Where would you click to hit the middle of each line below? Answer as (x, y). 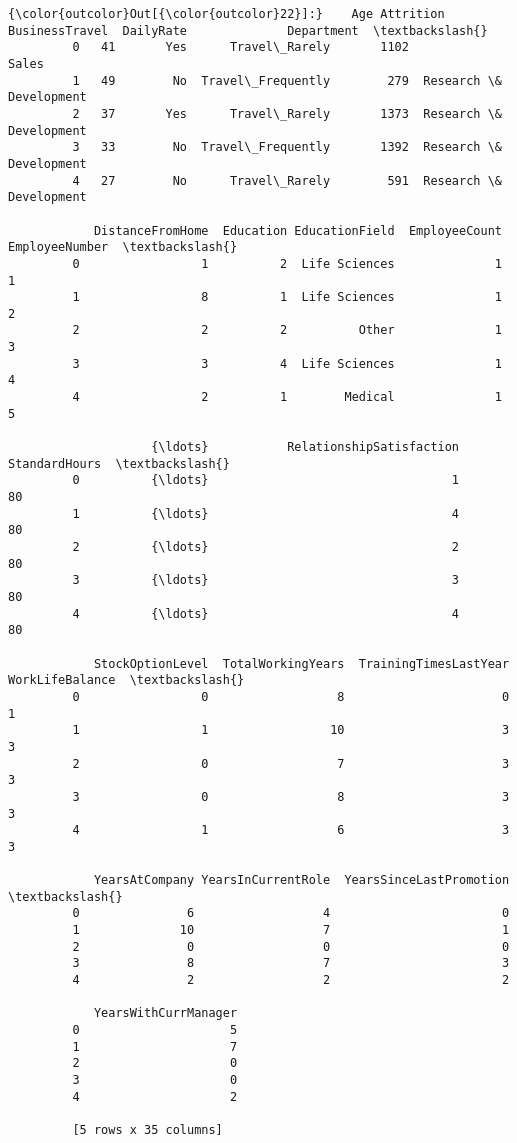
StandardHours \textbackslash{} (119, 463)
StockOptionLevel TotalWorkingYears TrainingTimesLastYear (301, 663)
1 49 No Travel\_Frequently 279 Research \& (287, 80)
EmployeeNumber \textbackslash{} (123, 247)
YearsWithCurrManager (165, 1013)
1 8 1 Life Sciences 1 (287, 297)
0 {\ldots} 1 (266, 480)
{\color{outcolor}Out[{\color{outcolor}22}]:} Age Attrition (226, 14)
